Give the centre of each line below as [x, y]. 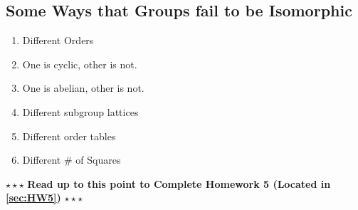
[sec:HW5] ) [33, 198]
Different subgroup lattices [80, 111]
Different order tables [69, 136]
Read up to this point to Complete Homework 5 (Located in [179, 183]
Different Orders [58, 40]
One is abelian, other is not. [83, 88]
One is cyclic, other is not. [80, 64]
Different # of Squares [72, 160]
